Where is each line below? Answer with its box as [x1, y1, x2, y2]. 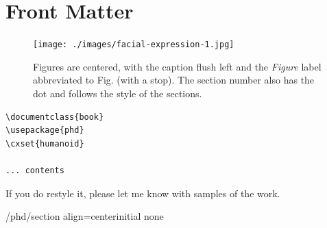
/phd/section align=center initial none [5, 209, 164, 223]
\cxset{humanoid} [5, 138, 84, 149]
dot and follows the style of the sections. [33, 86, 202, 100]
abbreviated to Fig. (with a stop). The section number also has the [33, 73, 315, 87]
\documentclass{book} [5, 112, 104, 122]
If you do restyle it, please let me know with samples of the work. [5, 186, 280, 200]
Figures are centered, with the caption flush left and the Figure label [33, 59, 322, 73]
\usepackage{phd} [5, 125, 84, 136]
